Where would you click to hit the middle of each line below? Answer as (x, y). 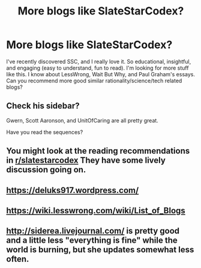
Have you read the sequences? (45, 132)
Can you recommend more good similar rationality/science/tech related (94, 81)
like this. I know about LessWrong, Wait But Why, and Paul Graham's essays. (100, 74)
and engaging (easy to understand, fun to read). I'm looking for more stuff (97, 68)
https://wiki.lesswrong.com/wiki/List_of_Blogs (96, 211)
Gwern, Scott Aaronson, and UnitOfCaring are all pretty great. (82, 120)
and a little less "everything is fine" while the (92, 241)
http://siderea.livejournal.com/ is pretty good (93, 231)
